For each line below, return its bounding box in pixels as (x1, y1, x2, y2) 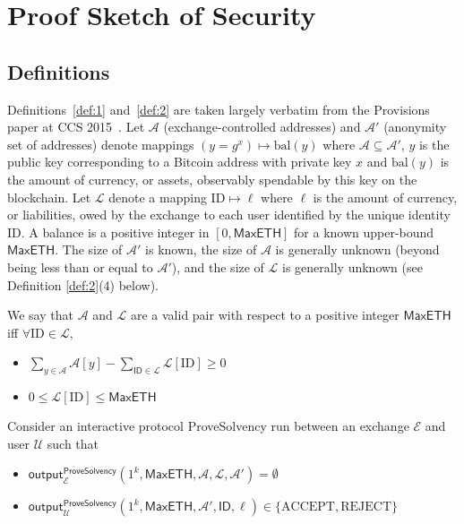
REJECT (340, 501, 392, 514)
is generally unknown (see (282, 257, 423, 276)
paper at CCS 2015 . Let (7, 117, 145, 136)
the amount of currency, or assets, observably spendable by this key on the (7, 169, 417, 188)
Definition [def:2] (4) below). (7, 275, 159, 294)
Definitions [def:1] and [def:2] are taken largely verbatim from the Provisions (7, 99, 430, 118)
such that (47, 434, 99, 452)
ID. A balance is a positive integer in (7, 222, 210, 241)
